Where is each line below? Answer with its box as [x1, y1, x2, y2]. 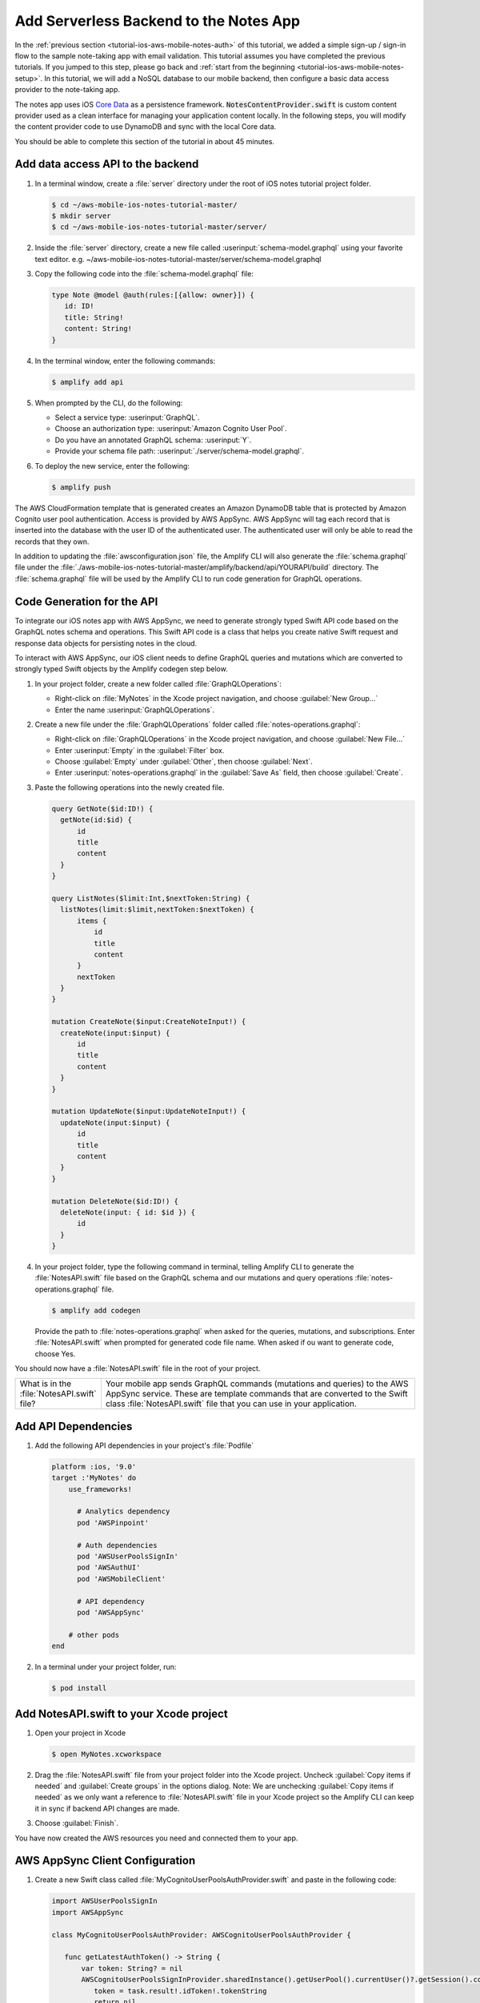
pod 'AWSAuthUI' [77, 1563, 141, 1572]
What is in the [19, 1378, 72, 1389]
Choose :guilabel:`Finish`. [34, 1819, 119, 1828]
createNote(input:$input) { [60, 1028, 170, 1038]
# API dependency [77, 1597, 146, 1606]
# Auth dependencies [77, 1541, 158, 1550]
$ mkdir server [51, 211, 111, 220]
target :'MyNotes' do [51, 1473, 137, 1482]
